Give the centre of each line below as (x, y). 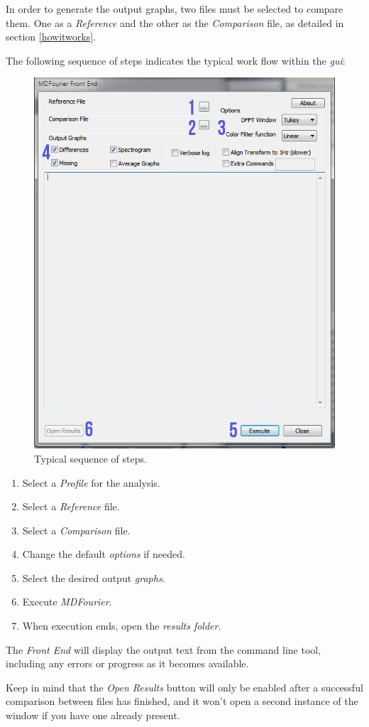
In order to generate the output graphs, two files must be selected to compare (175, 9)
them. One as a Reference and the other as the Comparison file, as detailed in (175, 22)
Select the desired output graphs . (94, 577)
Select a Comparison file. (76, 530)
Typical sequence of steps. (90, 458)
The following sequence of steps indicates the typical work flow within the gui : (176, 60)
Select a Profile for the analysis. (91, 482)
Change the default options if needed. (104, 554)
